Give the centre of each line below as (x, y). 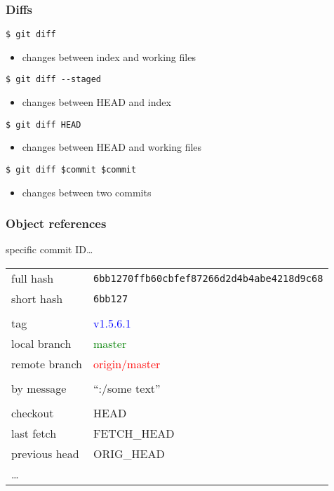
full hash (33, 278)
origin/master (127, 364)
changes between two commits (87, 192)
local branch (41, 344)
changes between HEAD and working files (112, 147)
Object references (56, 223)
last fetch (34, 433)
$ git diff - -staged (54, 80)
